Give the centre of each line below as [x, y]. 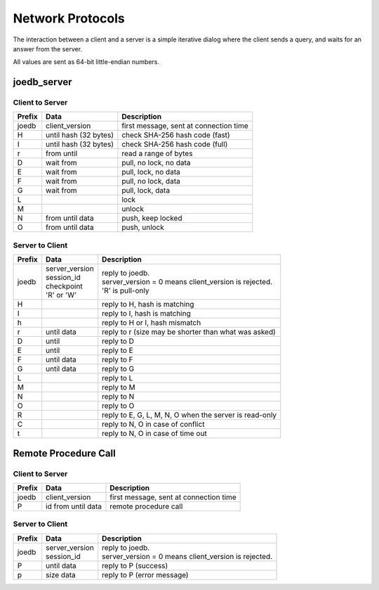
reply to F [118, 360]
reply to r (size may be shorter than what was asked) [189, 332]
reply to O [118, 406]
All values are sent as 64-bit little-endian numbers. [86, 62]
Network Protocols [69, 18]
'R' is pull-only [126, 290]
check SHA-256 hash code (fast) [176, 135]
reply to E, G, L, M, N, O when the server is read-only [189, 415]
